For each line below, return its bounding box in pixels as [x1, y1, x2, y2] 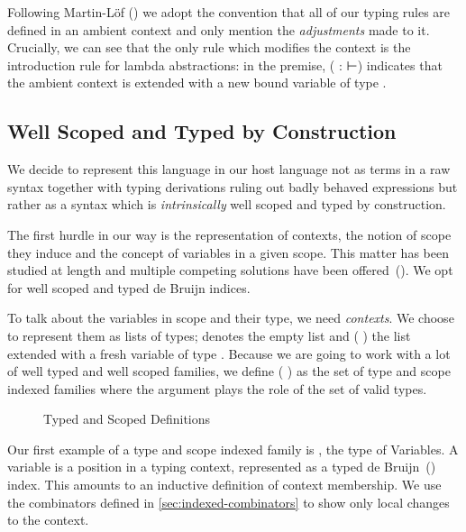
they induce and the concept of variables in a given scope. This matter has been [7, 243, 449, 261]
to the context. [7, 510, 89, 529]
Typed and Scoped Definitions [43, 409, 211, 428]
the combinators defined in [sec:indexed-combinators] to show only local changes [7, 492, 450, 511]
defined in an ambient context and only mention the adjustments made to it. [7, 20, 430, 39]
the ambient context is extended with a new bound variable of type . [7, 73, 387, 92]
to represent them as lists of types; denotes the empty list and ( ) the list [7, 326, 411, 344]
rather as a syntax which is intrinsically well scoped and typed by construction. [7, 195, 446, 214]
